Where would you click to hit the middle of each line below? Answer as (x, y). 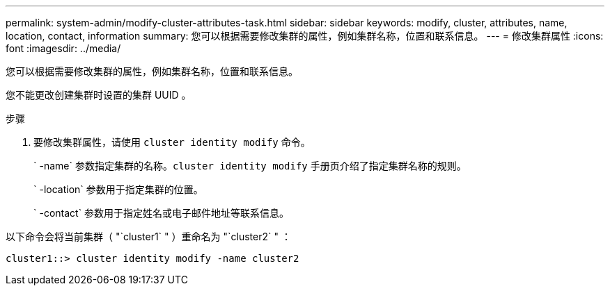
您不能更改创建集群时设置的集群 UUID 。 (99, 95)
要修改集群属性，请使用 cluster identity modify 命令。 (172, 142)
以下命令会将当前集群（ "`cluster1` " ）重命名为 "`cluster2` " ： (148, 236)
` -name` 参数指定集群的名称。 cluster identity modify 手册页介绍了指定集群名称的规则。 (250, 166)
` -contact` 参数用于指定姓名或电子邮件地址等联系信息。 (162, 213)
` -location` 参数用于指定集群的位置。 (118, 189)
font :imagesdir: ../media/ (63, 48)
